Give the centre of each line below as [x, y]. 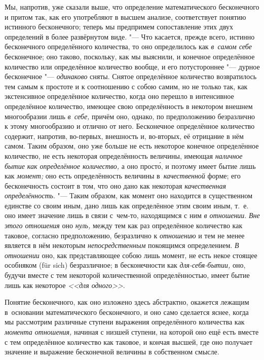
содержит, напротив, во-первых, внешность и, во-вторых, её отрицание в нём [124, 136]
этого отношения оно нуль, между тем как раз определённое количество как [124, 225]
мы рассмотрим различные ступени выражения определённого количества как [125, 322]
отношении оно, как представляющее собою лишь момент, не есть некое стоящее [131, 255]
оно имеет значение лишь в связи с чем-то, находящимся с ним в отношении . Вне [132, 215]
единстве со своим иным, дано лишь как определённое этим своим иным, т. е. [127, 205]
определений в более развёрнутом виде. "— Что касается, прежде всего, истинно [130, 36]
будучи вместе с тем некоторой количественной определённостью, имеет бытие [127, 275]
